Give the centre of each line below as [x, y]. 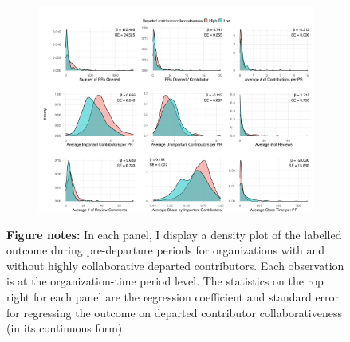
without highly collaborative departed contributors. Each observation [175, 265]
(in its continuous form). [66, 328]
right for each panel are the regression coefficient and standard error [173, 296]
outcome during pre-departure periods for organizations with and [166, 250]
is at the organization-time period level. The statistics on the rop [165, 281]
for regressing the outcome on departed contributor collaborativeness [174, 312]
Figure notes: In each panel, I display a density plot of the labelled [174, 234]
